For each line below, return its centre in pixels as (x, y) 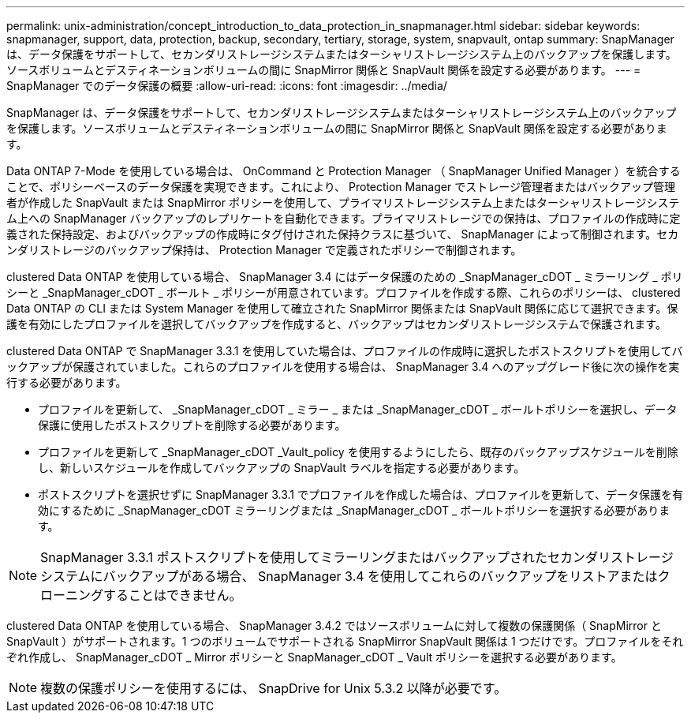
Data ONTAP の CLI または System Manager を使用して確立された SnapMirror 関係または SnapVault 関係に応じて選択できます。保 (342, 308)
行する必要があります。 (67, 382)
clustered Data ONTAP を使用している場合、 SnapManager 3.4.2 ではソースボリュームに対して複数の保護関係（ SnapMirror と (334, 625)
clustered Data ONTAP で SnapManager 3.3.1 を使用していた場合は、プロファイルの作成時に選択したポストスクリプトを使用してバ (345, 351)
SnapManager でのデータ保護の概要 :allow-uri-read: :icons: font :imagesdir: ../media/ (227, 86)
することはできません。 (173, 595)
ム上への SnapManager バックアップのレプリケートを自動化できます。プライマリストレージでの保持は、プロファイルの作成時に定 (344, 218)
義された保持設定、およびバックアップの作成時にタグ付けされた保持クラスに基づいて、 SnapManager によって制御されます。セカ (343, 234)
